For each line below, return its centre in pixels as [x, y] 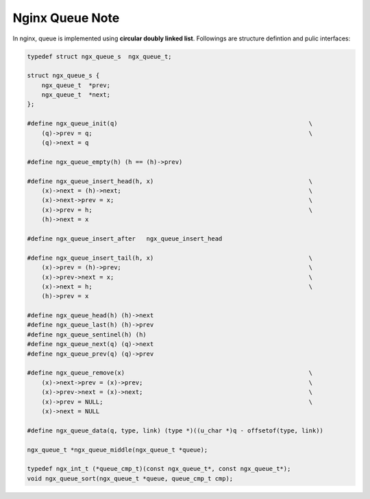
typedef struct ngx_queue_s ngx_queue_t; [99, 56]
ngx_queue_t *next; [76, 95]
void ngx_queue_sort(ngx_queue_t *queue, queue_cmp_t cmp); [130, 478]
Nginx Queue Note [66, 18]
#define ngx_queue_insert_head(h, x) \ [170, 181]
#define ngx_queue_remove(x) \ [170, 373]
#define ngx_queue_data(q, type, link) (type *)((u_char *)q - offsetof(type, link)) [175, 430]
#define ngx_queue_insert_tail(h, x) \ [170, 258]
